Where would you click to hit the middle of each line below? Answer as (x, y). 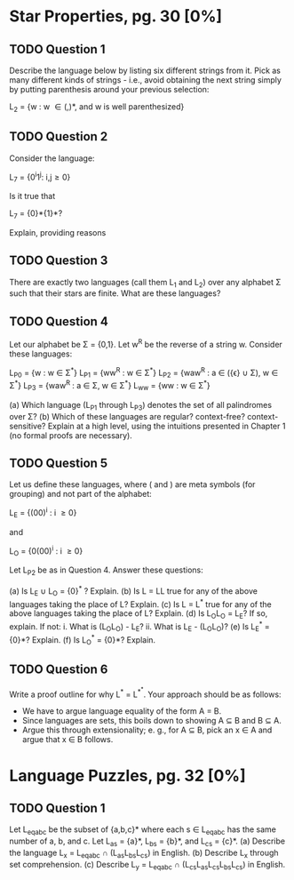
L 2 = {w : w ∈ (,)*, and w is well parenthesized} (97, 108)
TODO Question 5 (59, 464)
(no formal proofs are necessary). (71, 435)
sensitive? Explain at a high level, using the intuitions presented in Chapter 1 (147, 426)
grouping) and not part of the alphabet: (81, 494)
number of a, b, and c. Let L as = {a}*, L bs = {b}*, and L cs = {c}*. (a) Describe (147, 842)
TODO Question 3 (59, 261)
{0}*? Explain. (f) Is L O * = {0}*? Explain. (83, 640)
